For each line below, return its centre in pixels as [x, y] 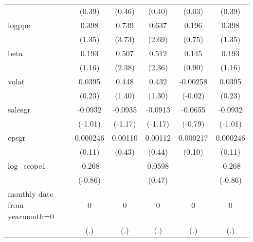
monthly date [31, 194]
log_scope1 [27, 166]
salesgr [19, 109]
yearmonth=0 [31, 216]
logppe [19, 25]
